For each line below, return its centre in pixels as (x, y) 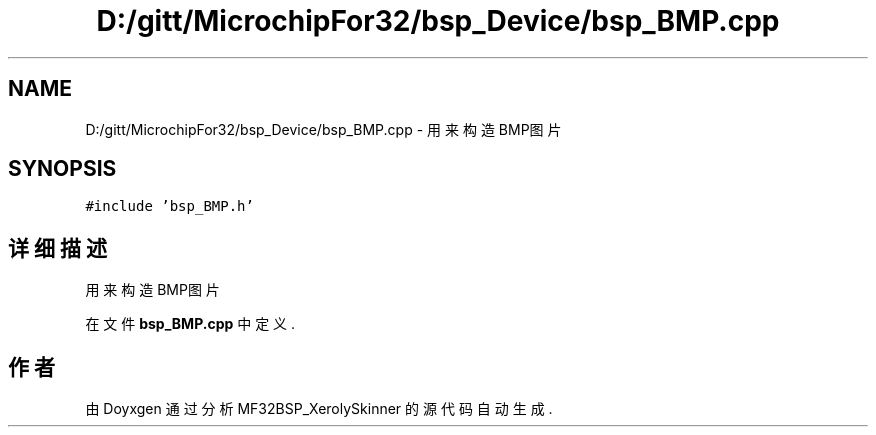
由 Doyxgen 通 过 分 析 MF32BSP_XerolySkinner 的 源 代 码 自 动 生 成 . (319, 409)
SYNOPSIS (62, 169)
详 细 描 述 (57, 248)
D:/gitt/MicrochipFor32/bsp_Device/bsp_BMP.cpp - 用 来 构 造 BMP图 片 (323, 129)
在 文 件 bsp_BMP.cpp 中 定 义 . (190, 324)
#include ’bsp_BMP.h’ (169, 206)
